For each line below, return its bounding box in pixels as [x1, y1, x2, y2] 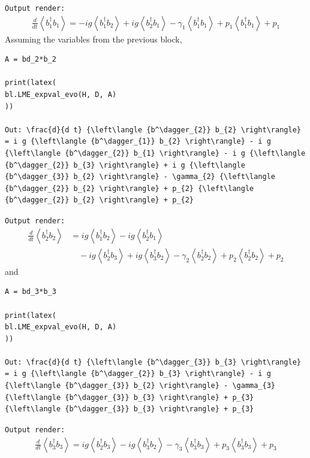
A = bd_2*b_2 [5, 55, 56, 64]
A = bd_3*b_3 [5, 287, 56, 296]
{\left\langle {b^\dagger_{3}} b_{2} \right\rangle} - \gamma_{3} [5, 381, 276, 390]
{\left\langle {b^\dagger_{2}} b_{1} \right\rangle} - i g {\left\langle [5, 149, 306, 158]
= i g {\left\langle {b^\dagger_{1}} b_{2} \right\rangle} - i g [5, 137, 271, 146]
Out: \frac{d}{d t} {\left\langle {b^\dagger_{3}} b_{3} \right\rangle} [5, 357, 301, 366]
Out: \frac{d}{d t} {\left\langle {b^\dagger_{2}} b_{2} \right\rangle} [5, 125, 301, 134]
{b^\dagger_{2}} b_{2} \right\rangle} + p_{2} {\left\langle [5, 184, 254, 193]
